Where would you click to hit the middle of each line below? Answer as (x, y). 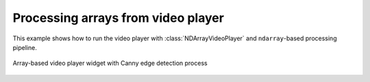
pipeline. (25, 47)
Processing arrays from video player (118, 18)
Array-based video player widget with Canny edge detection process (110, 63)
